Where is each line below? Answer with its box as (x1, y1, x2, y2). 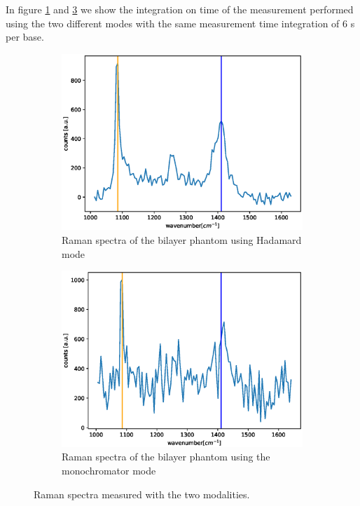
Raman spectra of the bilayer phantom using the (62, 449, 270, 464)
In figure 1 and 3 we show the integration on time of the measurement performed (6, 2, 354, 16)
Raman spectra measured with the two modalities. (34, 486, 250, 501)
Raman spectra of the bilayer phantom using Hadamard (62, 232, 302, 247)
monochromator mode (62, 463, 156, 477)
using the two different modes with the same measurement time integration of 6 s (6, 15, 355, 30)
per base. (6, 29, 44, 44)
